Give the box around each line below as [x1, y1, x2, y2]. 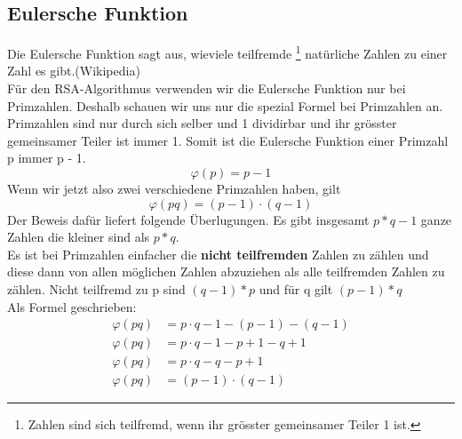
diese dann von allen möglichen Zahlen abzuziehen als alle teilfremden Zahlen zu [7, 262, 445, 281]
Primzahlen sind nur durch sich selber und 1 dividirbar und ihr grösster [7, 114, 397, 132]
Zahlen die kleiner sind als [7, 227, 150, 246]
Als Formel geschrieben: [7, 297, 137, 315]
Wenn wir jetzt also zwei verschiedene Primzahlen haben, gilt [7, 180, 341, 198]
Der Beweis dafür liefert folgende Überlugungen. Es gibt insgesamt [7, 210, 370, 228]
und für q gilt [259, 279, 333, 298]
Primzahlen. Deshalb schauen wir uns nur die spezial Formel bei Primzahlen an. [7, 96, 443, 115]
